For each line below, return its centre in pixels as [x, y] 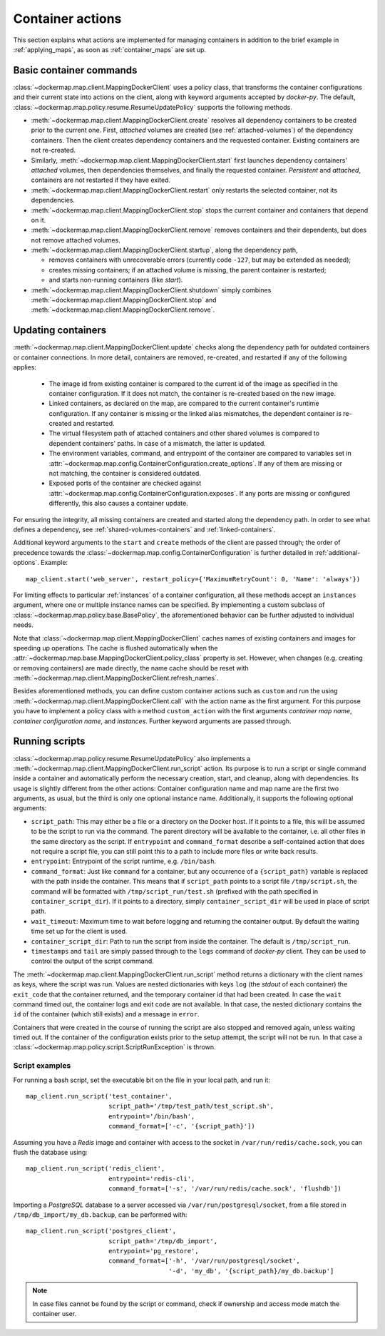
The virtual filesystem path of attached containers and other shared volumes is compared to [184, 433]
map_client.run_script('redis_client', [96, 1169]
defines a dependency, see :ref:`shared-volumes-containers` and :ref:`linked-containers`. [144, 529]
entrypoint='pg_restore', [153, 1251]
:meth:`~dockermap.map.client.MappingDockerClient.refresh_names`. [116, 678]
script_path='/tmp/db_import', [163, 1241]
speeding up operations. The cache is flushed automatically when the [115, 648]
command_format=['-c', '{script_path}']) [182, 1126]
